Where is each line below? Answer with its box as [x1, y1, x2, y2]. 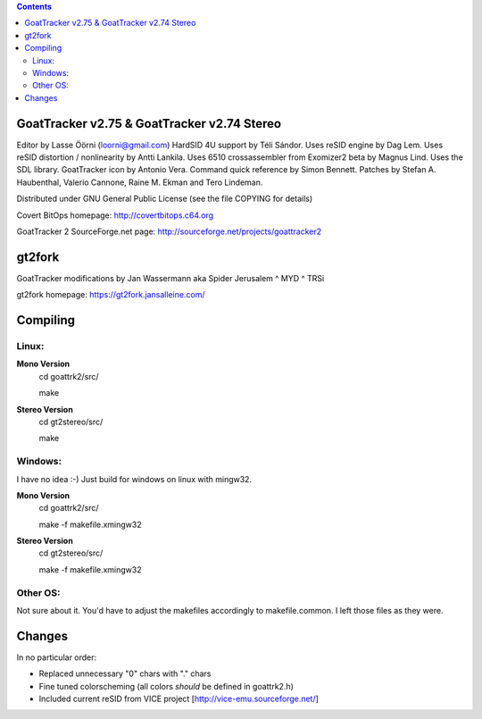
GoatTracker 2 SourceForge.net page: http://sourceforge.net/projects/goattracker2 [16, 226, 322, 237]
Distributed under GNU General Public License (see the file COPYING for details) [16, 193, 313, 205]
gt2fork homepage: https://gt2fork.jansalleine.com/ [16, 289, 205, 300]
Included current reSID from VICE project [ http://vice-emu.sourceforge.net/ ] [38, 693, 319, 705]
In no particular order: [16, 652, 97, 663]
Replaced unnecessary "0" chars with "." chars [38, 668, 212, 679]
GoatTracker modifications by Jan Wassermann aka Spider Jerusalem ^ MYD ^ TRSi [16, 272, 325, 283]
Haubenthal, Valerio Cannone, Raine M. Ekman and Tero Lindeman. [16, 177, 263, 188]
